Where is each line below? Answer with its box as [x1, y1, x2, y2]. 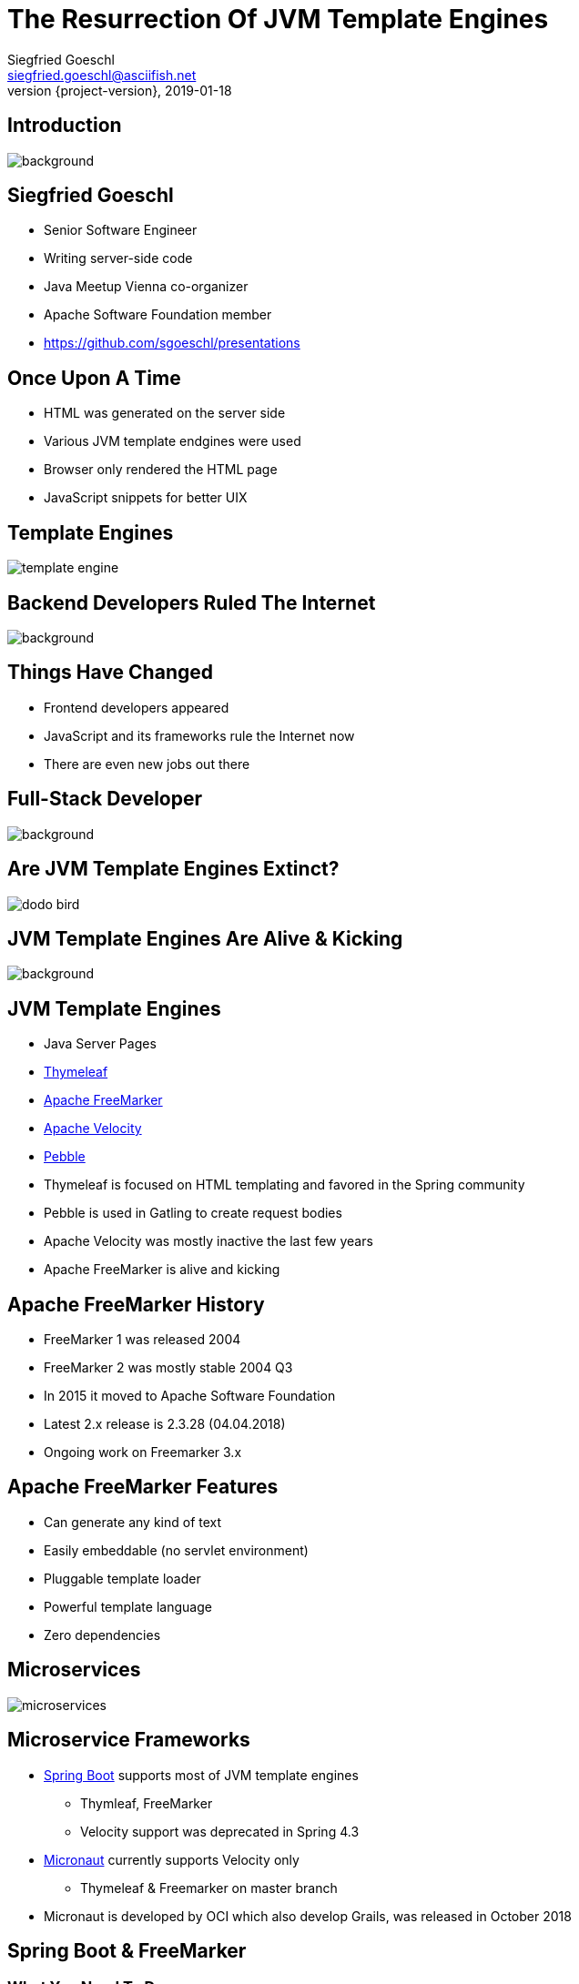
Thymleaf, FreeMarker [80, 1795, 213, 1811]
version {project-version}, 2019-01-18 [7, 82, 232, 98]
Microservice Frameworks [7, 1728, 250, 1752]
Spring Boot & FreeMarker [7, 1938, 247, 1962]
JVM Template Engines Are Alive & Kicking [7, 926, 403, 950]
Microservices [7, 1658, 141, 1682]
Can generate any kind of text [44, 1513, 222, 1530]
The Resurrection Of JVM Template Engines [7, 4, 549, 35]
